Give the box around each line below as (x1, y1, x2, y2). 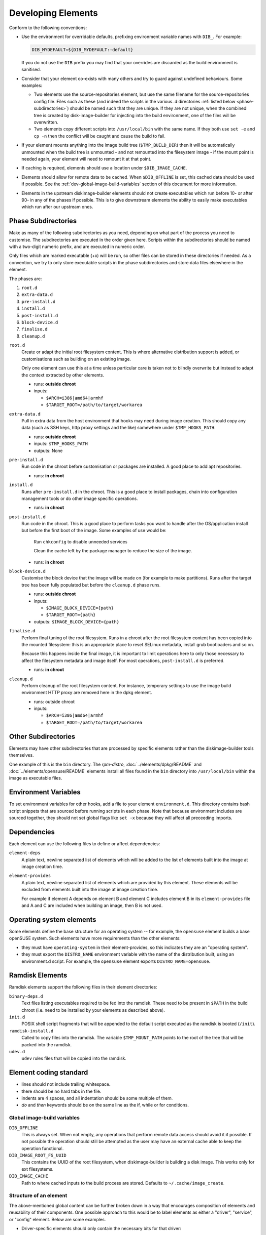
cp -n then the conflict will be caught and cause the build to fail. (33, 133, 166, 139)
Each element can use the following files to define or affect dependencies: (9, 840, 160, 847)
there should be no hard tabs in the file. (21, 1088, 101, 1094)
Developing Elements (9, 7, 98, 18)
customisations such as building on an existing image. (21, 356, 131, 362)
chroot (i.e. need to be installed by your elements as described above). (21, 1007, 165, 1013)
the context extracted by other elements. (21, 372, 104, 378)
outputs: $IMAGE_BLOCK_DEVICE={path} (33, 618, 120, 624)
